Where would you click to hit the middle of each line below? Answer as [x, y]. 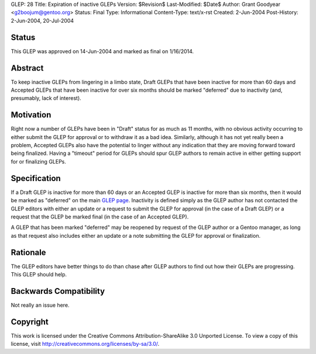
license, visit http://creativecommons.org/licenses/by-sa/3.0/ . [85, 344]
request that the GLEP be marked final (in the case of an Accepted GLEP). [100, 217]
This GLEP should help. [39, 274]
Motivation [31, 115]
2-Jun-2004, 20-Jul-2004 [42, 20]
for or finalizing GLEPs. [39, 161]
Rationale [28, 252]
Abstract [27, 68]
